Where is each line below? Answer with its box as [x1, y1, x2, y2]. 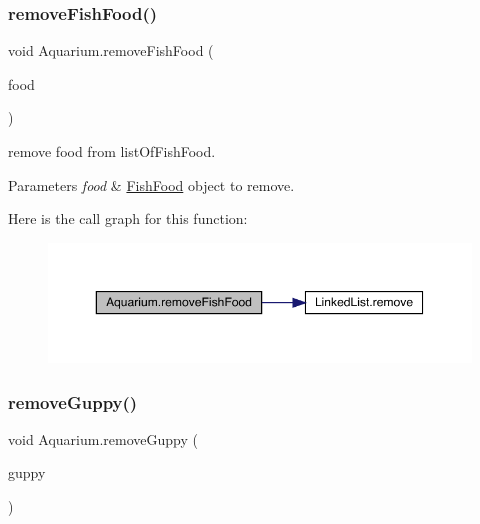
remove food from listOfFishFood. [8, 141, 216, 161]
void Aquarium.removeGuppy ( [8, 428, 198, 449]
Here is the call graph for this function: [8, 208, 248, 229]
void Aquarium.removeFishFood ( [8, 40, 214, 61]
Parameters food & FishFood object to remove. [8, 174, 295, 195]
